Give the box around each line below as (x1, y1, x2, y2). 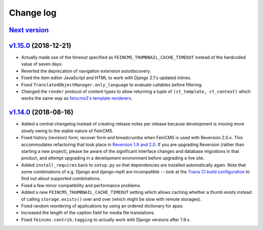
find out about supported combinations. (21, 176, 101, 182)
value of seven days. (21, 61, 63, 67)
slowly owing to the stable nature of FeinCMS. (21, 127, 114, 134)
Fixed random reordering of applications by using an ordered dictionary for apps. (21, 203, 184, 209)
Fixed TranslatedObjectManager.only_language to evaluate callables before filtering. (21, 82, 203, 87)
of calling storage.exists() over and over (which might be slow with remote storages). (21, 196, 202, 202)
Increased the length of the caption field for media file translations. (21, 210, 155, 216)
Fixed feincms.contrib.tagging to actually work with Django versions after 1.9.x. (21, 216, 191, 222)
